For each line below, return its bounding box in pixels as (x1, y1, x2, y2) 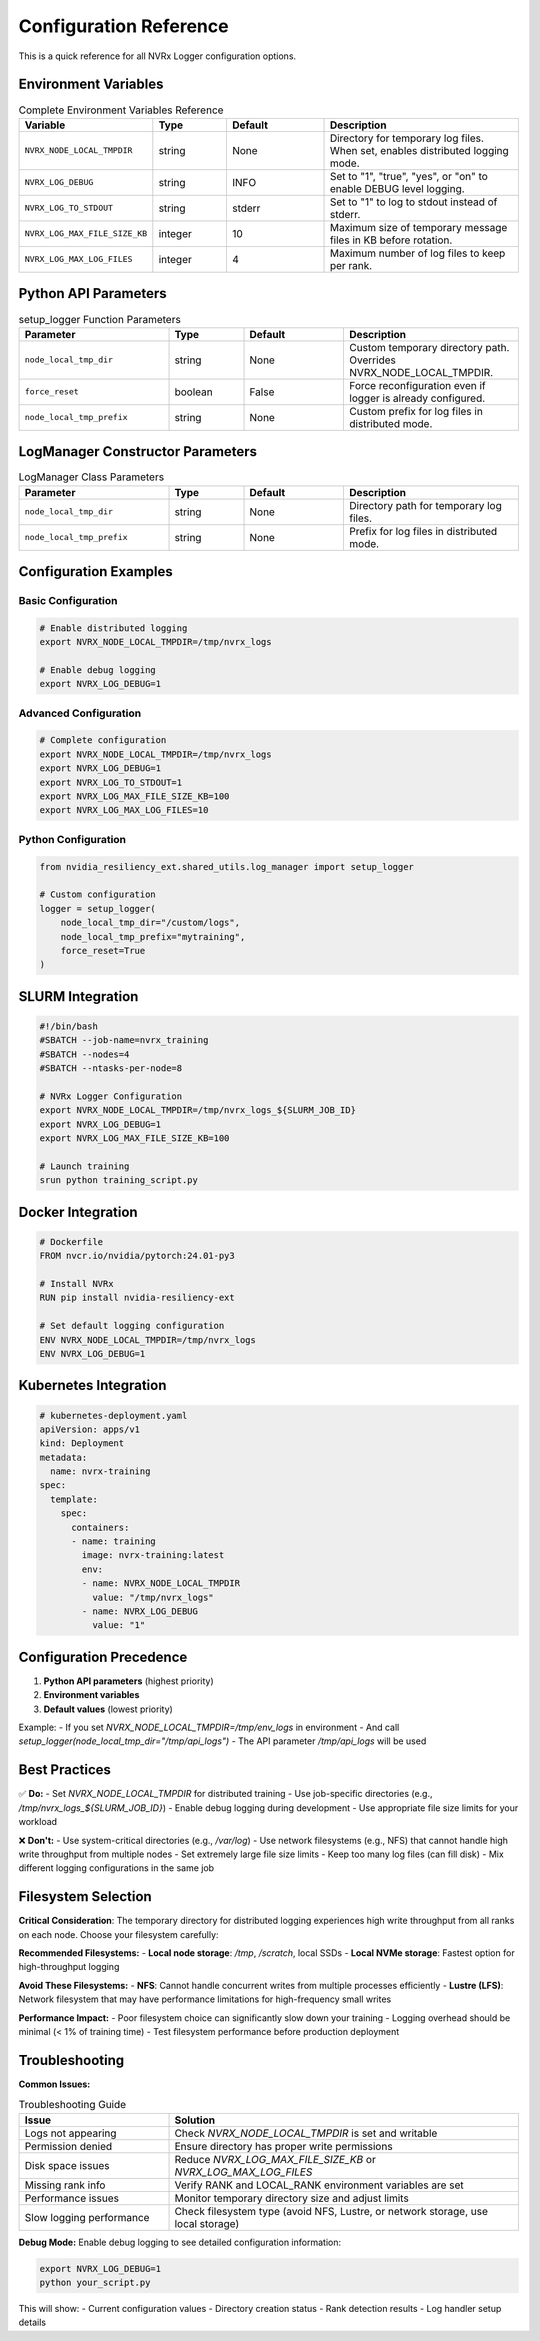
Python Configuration (18, 832, 127, 846)
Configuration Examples (18, 563, 174, 580)
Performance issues (24, 2191, 120, 2205)
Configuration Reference (18, 15, 229, 37)
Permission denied (24, 2139, 113, 2153)
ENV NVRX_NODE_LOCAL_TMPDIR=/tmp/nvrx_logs (39, 1334, 257, 1345)
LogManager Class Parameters (18, 470, 165, 484)
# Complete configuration (39, 735, 167, 746)
